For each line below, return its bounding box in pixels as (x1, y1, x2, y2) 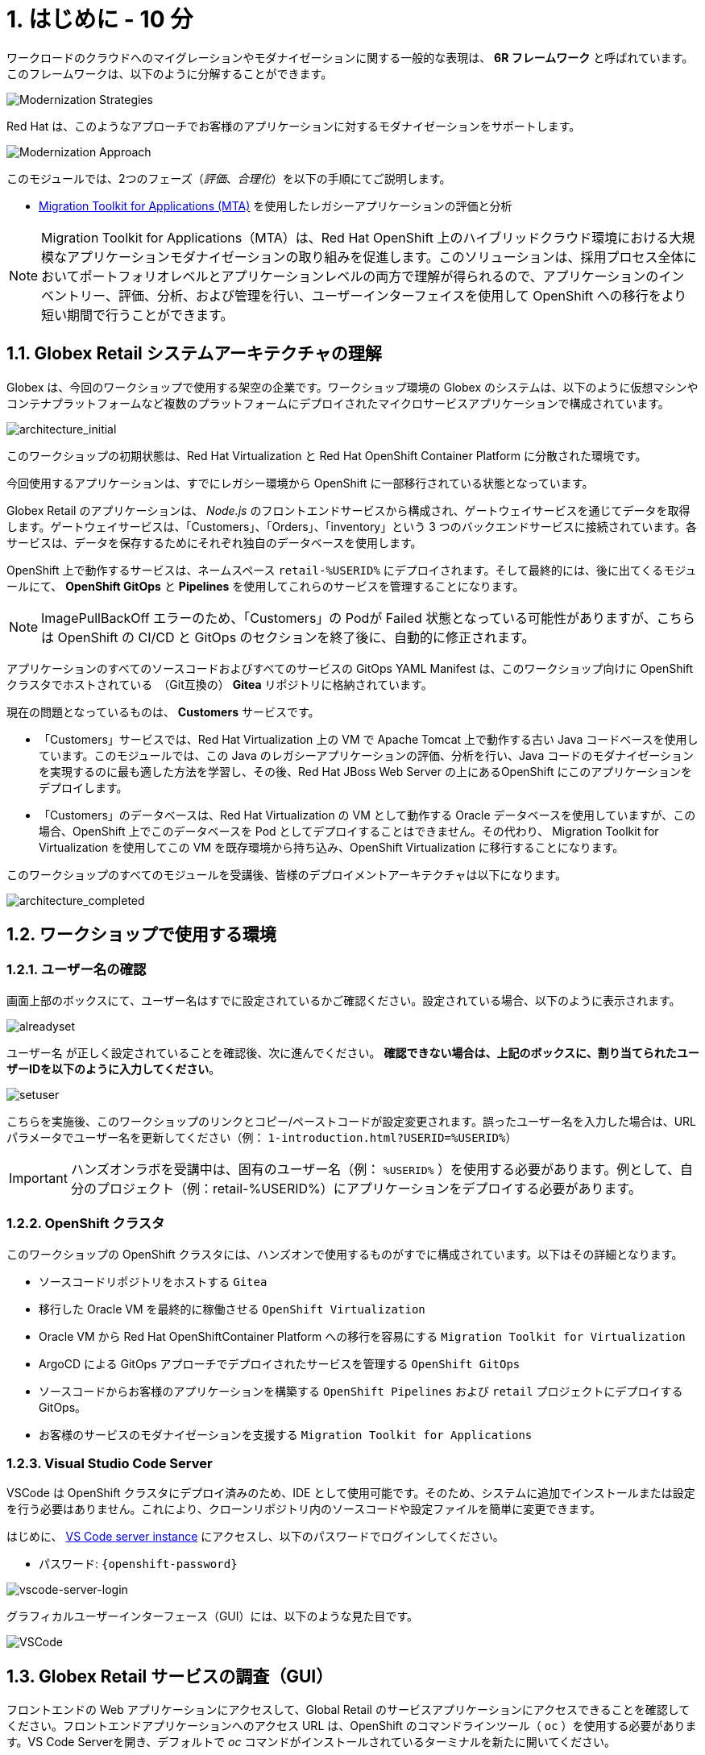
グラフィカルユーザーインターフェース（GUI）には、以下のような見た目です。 (6, 1609, 419, 1624)
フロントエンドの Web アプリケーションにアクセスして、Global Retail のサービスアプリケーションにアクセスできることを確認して (6, 1703, 690, 1717)
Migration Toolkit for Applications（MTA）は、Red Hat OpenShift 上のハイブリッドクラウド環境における (41, 229, 670, 246)
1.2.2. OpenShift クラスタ (6, 1215, 165, 1232)
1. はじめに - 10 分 (6, 6, 193, 33)
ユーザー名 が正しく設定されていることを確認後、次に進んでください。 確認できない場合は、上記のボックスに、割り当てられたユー (6, 1045, 699, 1060)
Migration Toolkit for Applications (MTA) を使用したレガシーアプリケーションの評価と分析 (39, 198, 512, 213)
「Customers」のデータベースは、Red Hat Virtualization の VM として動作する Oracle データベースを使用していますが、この (39, 807, 696, 822)
